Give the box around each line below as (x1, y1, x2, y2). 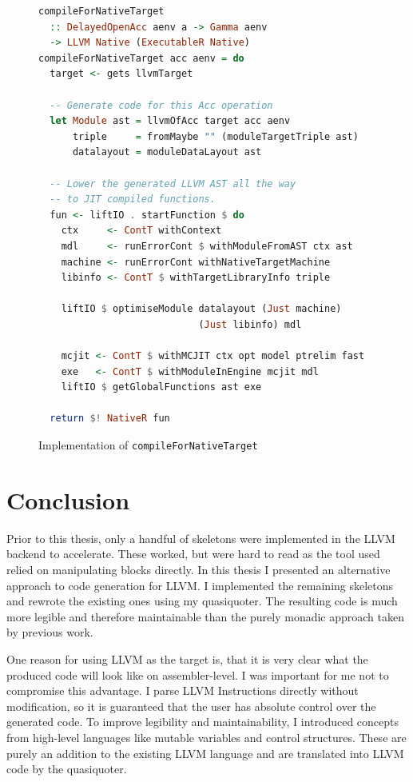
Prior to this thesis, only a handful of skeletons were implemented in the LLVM (6, 529, 395, 546)
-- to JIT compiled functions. (50, 194, 216, 205)
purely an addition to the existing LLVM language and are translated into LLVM (6, 744, 404, 761)
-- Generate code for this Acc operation (50, 99, 273, 111)
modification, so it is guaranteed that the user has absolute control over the (6, 697, 376, 714)
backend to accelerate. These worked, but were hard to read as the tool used (6, 545, 380, 562)
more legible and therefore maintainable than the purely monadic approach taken (6, 608, 405, 624)
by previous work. (6, 624, 93, 640)
